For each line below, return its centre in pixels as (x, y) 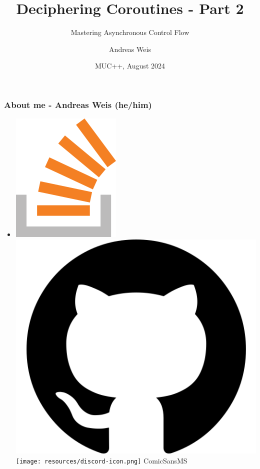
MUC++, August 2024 (130, 66)
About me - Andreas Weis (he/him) (78, 104)
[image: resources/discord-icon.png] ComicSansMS (101, 460)
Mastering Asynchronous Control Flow (130, 32)
